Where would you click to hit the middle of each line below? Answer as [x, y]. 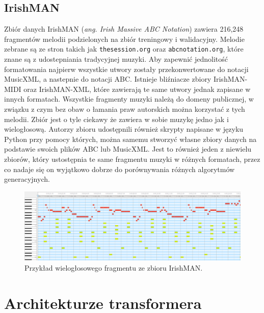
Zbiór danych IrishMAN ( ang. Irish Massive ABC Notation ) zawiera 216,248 [124, 29]
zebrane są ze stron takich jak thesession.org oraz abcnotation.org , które [124, 49]
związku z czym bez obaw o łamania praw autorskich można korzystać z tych [125, 109]
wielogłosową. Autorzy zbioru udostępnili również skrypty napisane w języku [124, 129]
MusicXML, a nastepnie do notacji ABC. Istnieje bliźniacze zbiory [108, 79]
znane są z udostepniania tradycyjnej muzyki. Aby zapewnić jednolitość [116, 59]
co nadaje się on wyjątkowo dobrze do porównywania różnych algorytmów [120, 169]
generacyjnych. [27, 179]
